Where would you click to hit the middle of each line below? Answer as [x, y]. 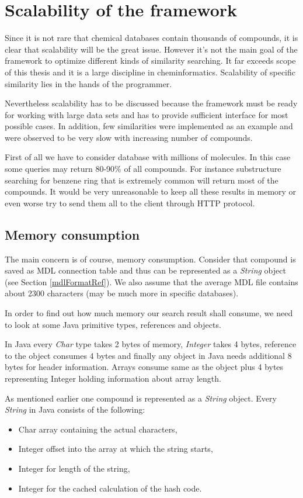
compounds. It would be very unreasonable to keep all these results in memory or [151, 191]
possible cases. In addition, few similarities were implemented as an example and [149, 126]
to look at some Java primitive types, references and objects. [113, 324]
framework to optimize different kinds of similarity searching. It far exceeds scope [150, 60]
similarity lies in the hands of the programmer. [88, 83]
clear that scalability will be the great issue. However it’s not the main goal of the [151, 49]
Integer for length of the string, [74, 468]
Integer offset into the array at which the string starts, [116, 449]
